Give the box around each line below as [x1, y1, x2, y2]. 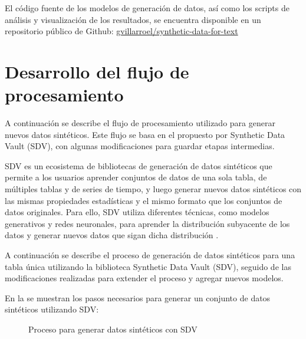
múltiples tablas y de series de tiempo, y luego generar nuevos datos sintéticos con [5, 183, 302, 195]
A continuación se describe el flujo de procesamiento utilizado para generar [5, 117, 275, 129]
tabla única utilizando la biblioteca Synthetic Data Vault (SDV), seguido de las [5, 260, 291, 272]
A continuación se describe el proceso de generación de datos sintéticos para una [5, 249, 295, 261]
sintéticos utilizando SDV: [5, 303, 99, 315]
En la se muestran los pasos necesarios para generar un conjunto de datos [5, 291, 271, 304]
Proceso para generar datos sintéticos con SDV [28, 323, 198, 335]
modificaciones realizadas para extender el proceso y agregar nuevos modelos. [5, 272, 284, 284]
